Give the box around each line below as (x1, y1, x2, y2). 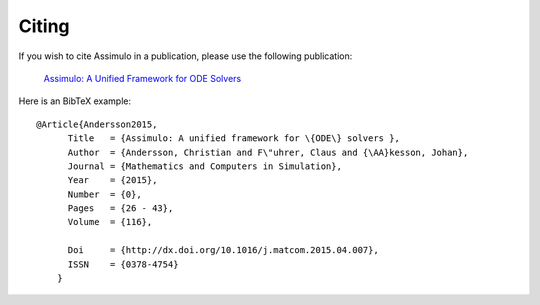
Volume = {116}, (67, 216, 153, 228)
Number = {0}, (67, 188, 142, 200)
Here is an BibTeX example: (18, 95, 132, 107)
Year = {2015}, (67, 175, 158, 186)
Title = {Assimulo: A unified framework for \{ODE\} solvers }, (67, 133, 400, 144)
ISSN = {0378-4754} (67, 258, 179, 270)
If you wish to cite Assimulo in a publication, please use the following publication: (18, 50, 353, 62)
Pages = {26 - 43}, (67, 203, 174, 214)
